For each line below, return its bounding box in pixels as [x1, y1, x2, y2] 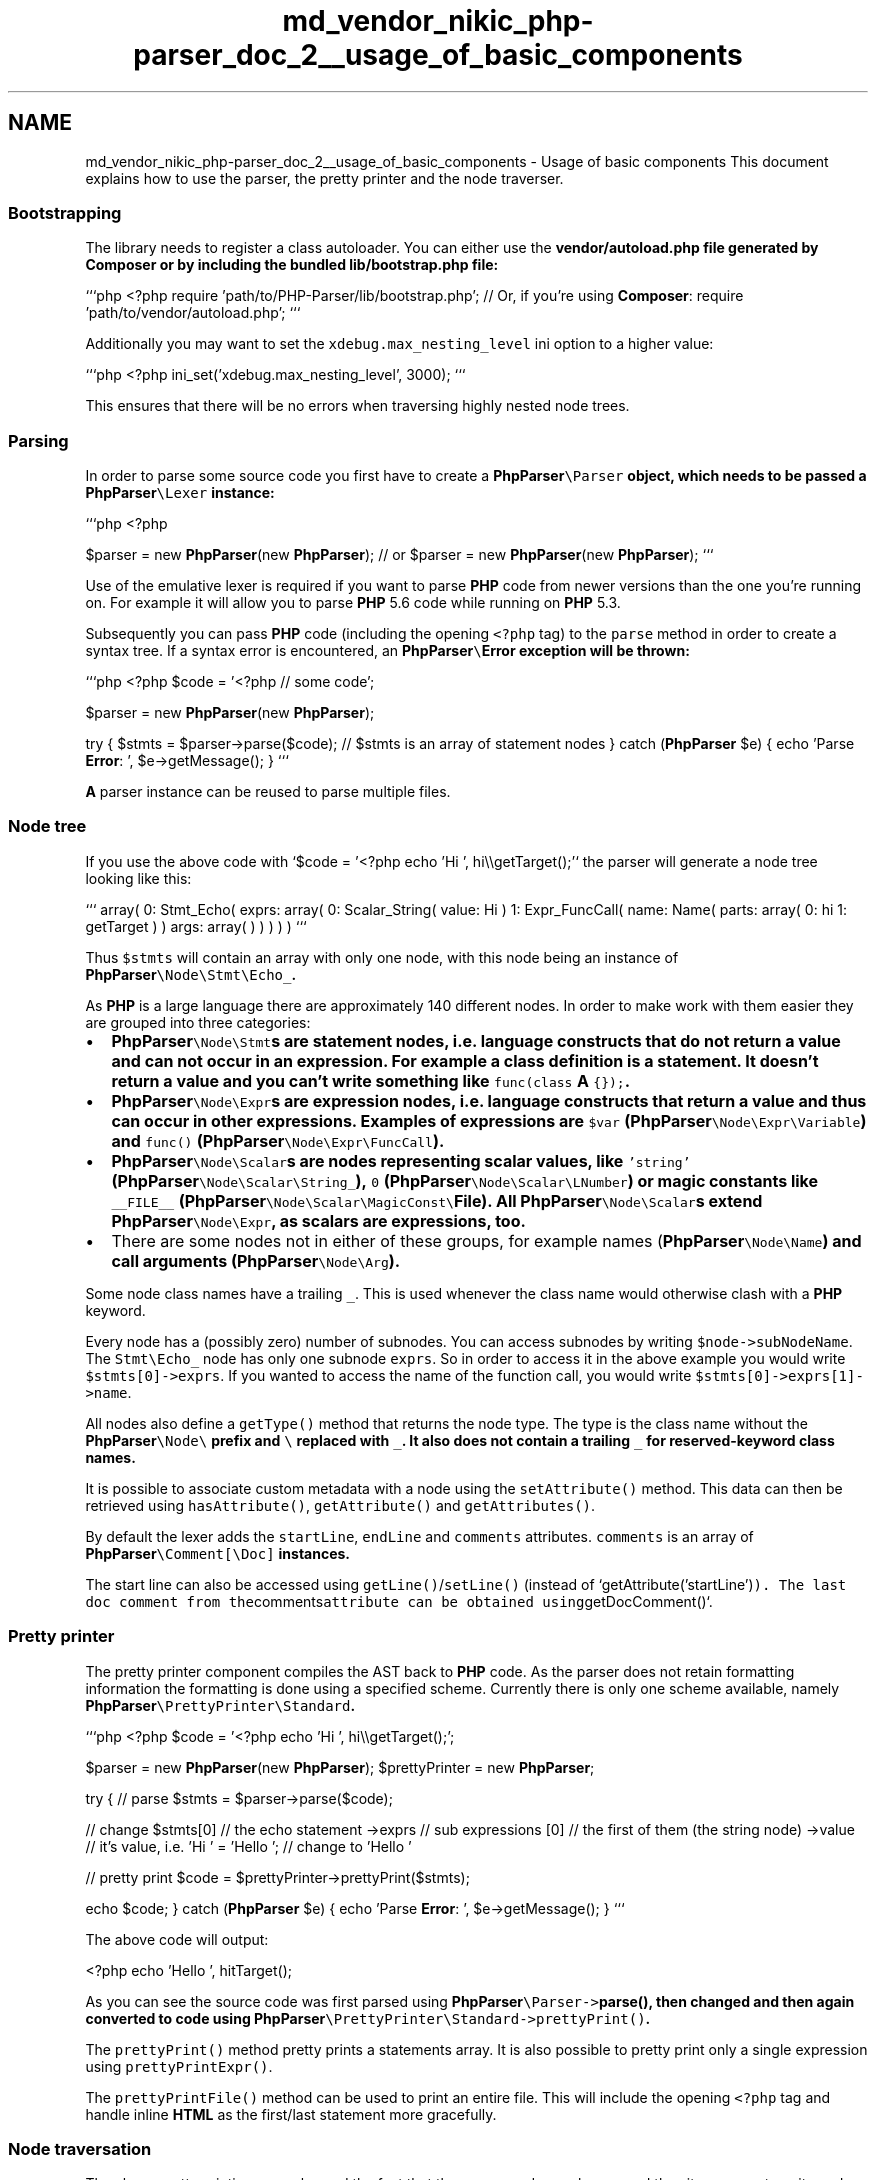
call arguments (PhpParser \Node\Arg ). [111, 1250, 401, 1271]
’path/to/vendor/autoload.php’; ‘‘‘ [85, 304, 301, 322]
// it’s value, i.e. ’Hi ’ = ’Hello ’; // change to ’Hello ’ [85, 1837, 412, 1855]
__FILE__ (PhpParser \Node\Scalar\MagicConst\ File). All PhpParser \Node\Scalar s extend [111, 1190, 763, 1211]
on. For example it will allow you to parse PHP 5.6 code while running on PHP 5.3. [85, 594, 621, 612]
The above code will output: [85, 1930, 269, 1948]
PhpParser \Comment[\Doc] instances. [85, 1544, 351, 1562]
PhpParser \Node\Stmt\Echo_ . [85, 965, 297, 983]
